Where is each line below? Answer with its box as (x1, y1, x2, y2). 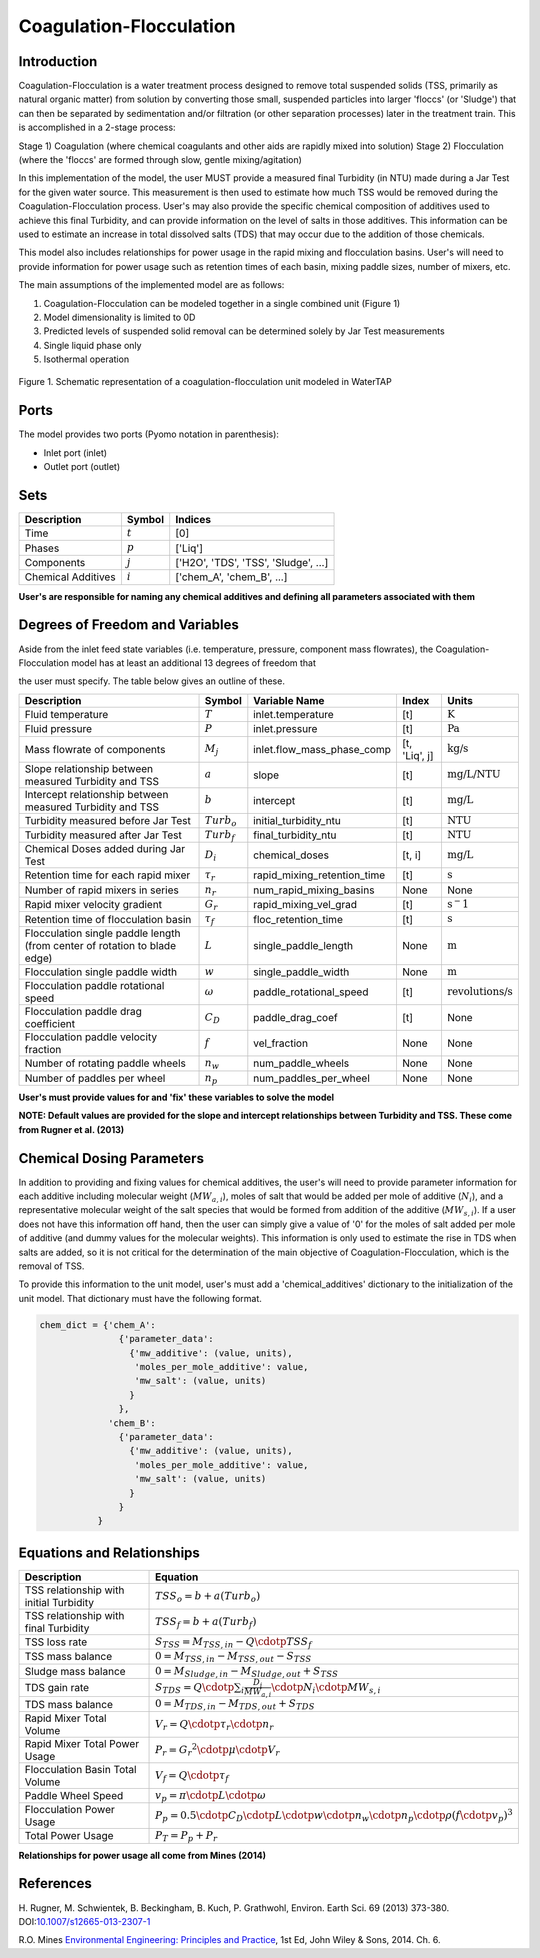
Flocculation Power (24, 1803, 115, 1817)
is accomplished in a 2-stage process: (18, 121, 176, 134)
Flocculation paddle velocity (24, 1030, 158, 1044)
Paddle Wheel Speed (24, 1789, 124, 1802)
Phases (24, 541, 60, 555)
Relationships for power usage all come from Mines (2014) (18, 1849, 267, 1861)
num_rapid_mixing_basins (253, 883, 375, 897)
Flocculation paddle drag (24, 1005, 142, 1019)
